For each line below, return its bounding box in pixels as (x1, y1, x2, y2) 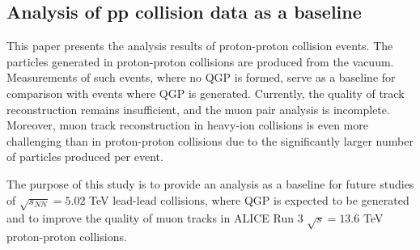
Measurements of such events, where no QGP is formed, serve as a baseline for (6, 69, 396, 86)
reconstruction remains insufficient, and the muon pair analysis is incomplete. (6, 100, 390, 117)
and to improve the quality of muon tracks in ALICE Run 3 (6, 210, 303, 227)
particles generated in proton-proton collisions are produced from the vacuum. (6, 53, 394, 70)
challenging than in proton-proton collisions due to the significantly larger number (6, 132, 414, 149)
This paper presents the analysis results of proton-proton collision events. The (6, 37, 393, 54)
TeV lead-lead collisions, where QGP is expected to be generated (89, 191, 409, 208)
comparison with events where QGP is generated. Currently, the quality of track (6, 84, 405, 101)
